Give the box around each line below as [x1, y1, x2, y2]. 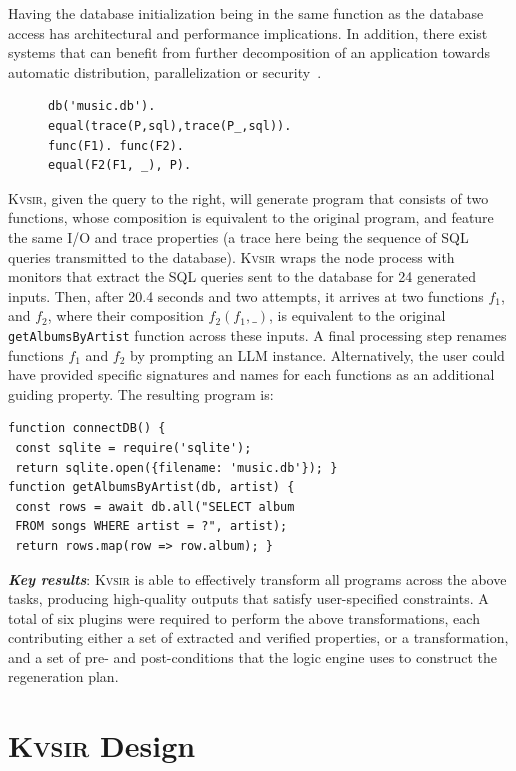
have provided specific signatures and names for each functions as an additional [8, 364, 495, 385]
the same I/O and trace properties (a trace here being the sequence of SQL [8, 226, 469, 247]
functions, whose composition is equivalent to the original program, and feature [8, 207, 494, 228]
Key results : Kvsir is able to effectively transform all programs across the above [8, 568, 507, 589]
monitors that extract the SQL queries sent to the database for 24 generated [8, 266, 477, 287]
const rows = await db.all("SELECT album [15, 499, 295, 514]
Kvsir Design [8, 725, 196, 766]
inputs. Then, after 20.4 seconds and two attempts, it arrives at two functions [8, 285, 484, 306]
